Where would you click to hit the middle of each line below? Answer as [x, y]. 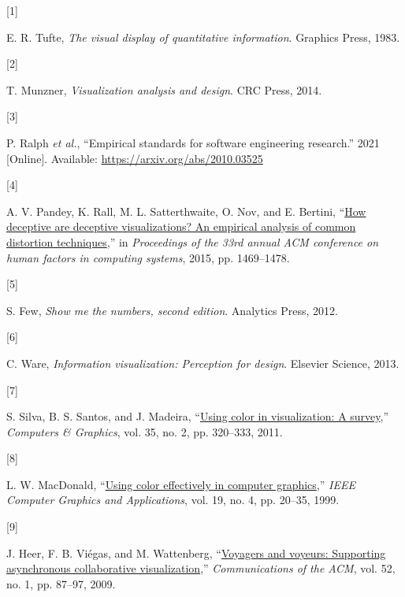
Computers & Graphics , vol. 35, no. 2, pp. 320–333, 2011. [145, 431]
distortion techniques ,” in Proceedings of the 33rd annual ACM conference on [193, 241]
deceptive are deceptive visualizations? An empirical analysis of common [181, 226]
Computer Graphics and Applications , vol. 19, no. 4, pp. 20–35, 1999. [173, 500]
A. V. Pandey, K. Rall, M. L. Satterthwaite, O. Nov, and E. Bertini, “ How [186, 211]
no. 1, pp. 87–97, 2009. [61, 583]
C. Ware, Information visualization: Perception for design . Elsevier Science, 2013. [203, 363]
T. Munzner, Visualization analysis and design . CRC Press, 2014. [164, 89]
